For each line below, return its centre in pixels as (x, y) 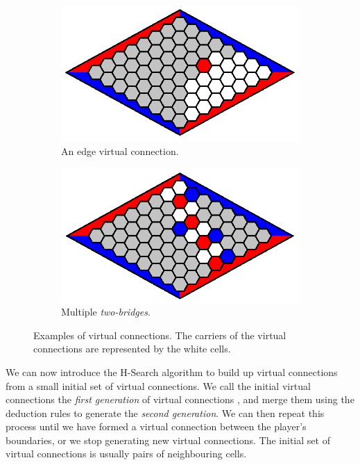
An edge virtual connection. (120, 150)
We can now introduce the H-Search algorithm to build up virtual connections (172, 372)
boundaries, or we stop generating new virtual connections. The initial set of (168, 440)
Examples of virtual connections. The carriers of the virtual (160, 335)
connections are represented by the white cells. (132, 349)
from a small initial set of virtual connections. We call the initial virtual (158, 385)
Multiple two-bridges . (106, 312)
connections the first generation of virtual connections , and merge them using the (180, 399)
